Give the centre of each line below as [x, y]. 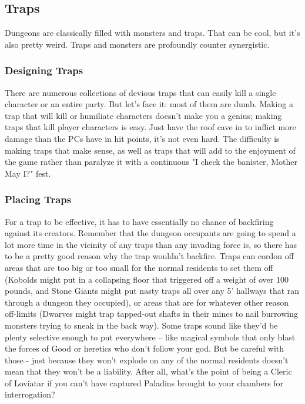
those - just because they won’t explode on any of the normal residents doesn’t [147, 360]
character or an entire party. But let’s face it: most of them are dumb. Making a [149, 104]
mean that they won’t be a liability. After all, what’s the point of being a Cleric [148, 371]
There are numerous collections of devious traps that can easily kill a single [140, 92]
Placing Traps [38, 199]
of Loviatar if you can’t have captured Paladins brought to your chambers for [144, 383]
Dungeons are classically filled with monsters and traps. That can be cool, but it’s [152, 33]
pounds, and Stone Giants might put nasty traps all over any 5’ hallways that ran [152, 291]
